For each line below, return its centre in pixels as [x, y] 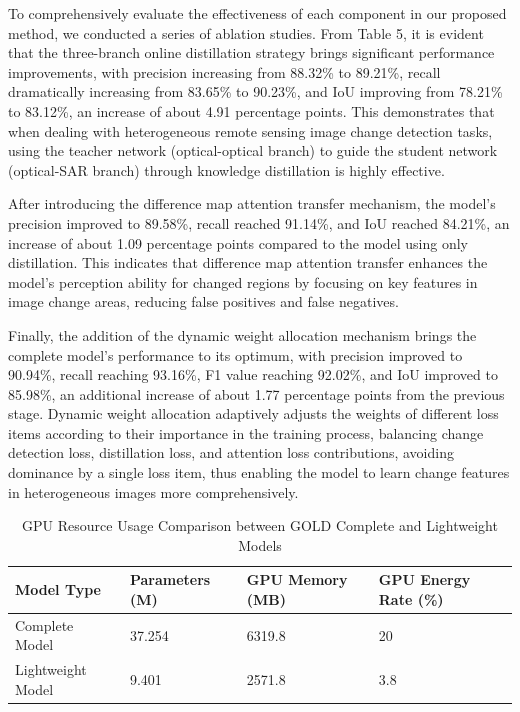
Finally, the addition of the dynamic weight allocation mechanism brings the [242, 334]
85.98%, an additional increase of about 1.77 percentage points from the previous [256, 393]
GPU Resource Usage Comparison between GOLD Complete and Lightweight [260, 525]
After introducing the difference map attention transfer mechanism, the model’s [252, 203]
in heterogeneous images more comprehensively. [153, 491]
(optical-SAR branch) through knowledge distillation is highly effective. [226, 169]
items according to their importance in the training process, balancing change [246, 432]
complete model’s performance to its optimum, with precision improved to [235, 354]
